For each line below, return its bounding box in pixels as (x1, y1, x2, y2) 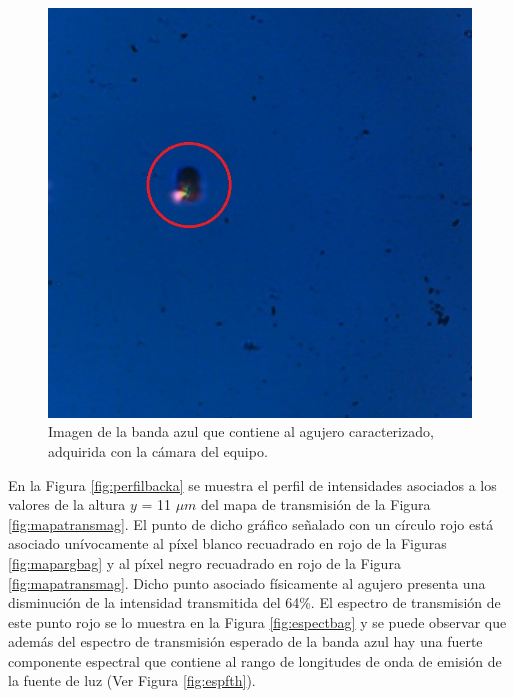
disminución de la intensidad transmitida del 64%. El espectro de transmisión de (8, 592, 501, 613)
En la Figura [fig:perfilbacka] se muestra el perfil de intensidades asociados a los (8, 474, 497, 495)
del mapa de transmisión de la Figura (201, 494, 431, 515)
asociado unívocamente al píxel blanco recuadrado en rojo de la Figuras (8, 533, 447, 554)
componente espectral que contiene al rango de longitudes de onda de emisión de (8, 650, 502, 671)
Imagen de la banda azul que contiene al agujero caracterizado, (48, 421, 434, 442)
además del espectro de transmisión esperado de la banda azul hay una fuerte (8, 631, 483, 652)
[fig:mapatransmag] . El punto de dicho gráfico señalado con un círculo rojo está (8, 513, 494, 534)
